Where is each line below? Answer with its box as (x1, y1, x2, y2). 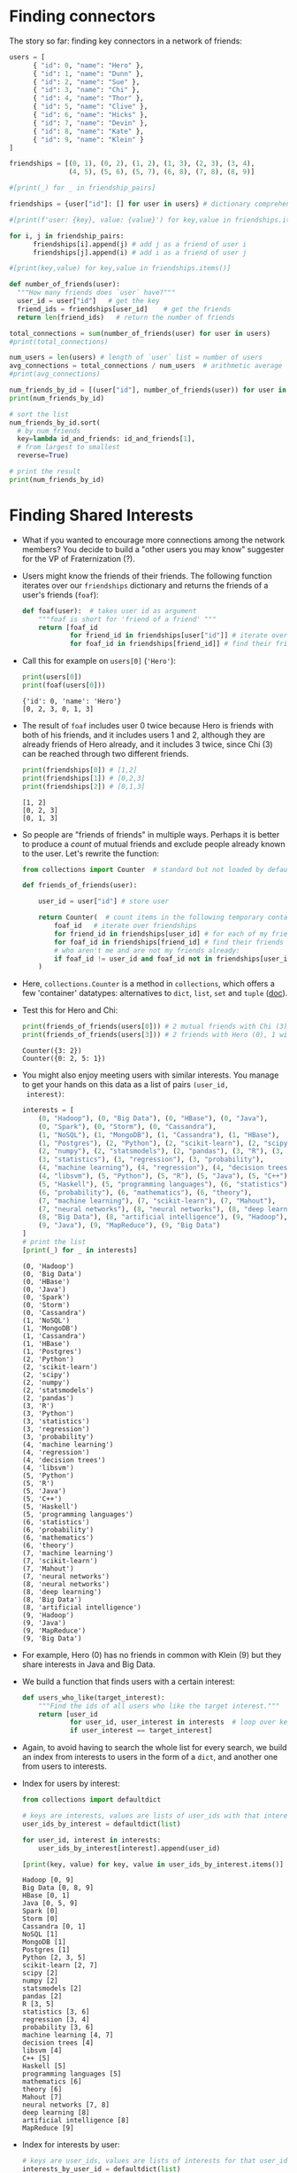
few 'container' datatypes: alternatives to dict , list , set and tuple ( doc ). (21, 988, 288, 999)
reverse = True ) (17, 451, 69, 460)
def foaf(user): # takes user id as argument (21, 606, 197, 615)
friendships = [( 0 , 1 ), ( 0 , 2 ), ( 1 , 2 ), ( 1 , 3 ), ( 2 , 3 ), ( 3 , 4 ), (9, 160, 255, 168)
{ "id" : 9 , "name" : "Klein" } (32, 135, 144, 144)
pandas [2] (21, 1992, 63, 2001)
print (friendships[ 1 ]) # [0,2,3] (21, 774, 146, 783)
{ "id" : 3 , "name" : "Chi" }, (32, 86, 141, 95)
